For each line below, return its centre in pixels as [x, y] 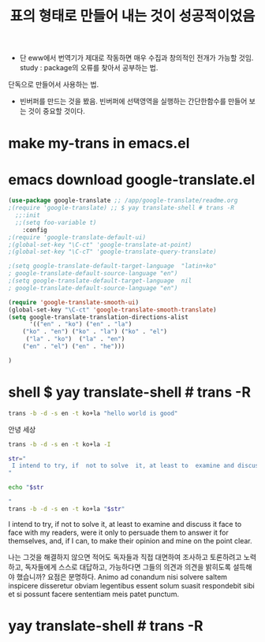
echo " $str [26, 487]
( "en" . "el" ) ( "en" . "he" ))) [74, 347]
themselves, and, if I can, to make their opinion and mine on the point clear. [130, 540]
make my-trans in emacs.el [99, 144]
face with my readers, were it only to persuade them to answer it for [118, 532]
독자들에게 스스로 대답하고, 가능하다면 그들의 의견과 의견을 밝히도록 [128, 567]
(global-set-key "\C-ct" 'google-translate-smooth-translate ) [112, 310]
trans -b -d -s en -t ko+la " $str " [67, 509]
